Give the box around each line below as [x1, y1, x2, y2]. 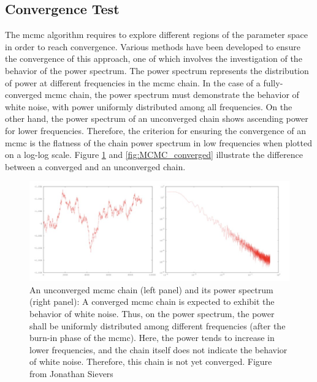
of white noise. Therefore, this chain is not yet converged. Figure [29, 355, 272, 368]
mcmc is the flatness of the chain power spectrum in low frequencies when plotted [5, 136, 312, 149]
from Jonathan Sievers [29, 367, 113, 380]
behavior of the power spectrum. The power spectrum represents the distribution [5, 64, 309, 77]
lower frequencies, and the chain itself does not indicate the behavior [29, 343, 288, 356]
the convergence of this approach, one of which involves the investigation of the [5, 52, 302, 65]
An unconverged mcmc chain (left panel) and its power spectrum [29, 283, 273, 296]
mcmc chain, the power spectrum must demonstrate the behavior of [44, 88, 299, 101]
